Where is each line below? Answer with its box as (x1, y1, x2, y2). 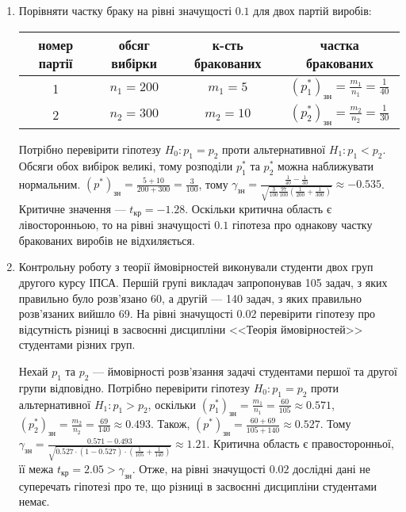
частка (320, 35, 359, 54)
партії (38, 53, 73, 72)
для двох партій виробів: (253, 2, 372, 18)
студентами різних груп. (18, 336, 136, 353)
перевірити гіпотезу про (260, 305, 376, 322)
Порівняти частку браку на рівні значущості (18, 2, 232, 18)
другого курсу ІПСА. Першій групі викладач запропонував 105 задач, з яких (18, 274, 388, 291)
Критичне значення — (18, 200, 126, 216)
